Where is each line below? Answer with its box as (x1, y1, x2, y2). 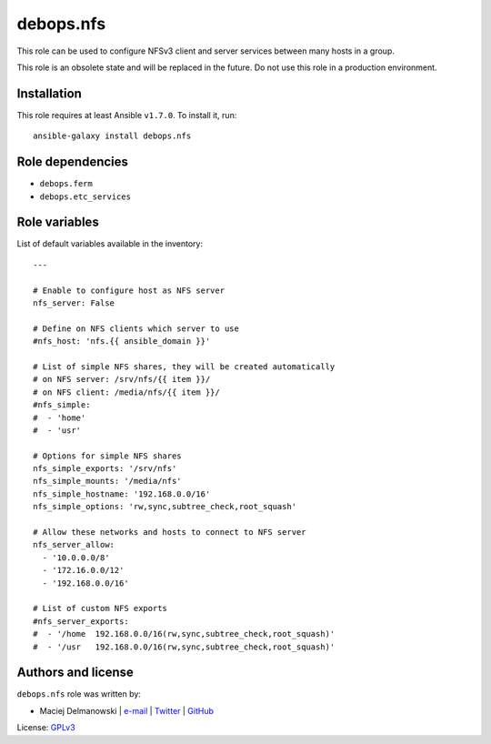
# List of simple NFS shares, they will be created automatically (33, 361, 336, 372)
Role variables (16, 215, 99, 230)
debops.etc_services (39, 191, 132, 202)
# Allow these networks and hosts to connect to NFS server (33, 528, 306, 538)
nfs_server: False (33, 298, 115, 308)
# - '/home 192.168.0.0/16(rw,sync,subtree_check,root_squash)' (33, 628, 336, 639)
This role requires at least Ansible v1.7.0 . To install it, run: (16, 109, 237, 120)
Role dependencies (16, 155, 129, 170)
